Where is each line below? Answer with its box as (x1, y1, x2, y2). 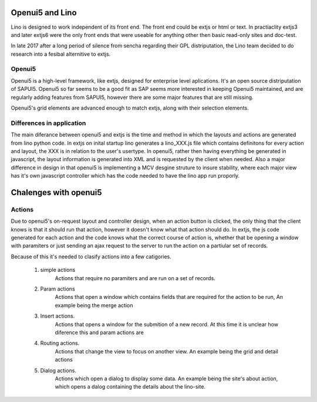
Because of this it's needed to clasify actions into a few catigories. (11, 253, 171, 260)
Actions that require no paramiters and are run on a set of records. (55, 274, 215, 281)
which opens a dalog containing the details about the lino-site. (55, 383, 205, 390)
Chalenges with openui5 (11, 188, 102, 197)
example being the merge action (55, 302, 133, 309)
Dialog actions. (40, 367, 76, 374)
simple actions (40, 267, 76, 274)
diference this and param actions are (55, 329, 144, 336)
